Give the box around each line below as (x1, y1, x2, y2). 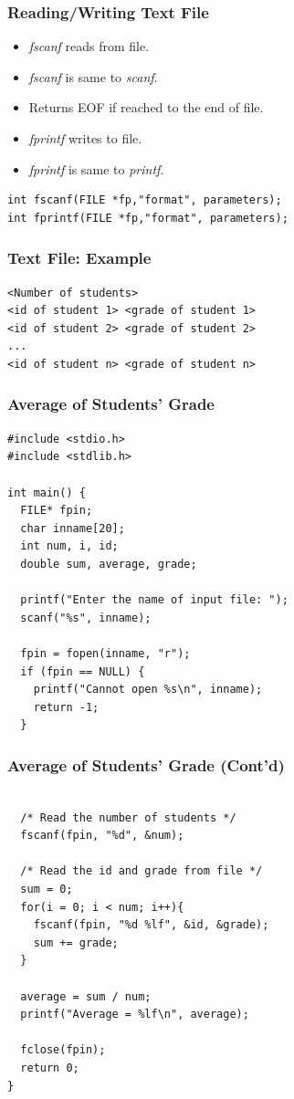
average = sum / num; (20, 989, 152, 1003)
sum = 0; (20, 883, 73, 896)
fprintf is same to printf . (28, 159, 164, 178)
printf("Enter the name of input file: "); (20, 593, 289, 607)
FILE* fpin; (20, 504, 93, 518)
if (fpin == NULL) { (20, 665, 145, 678)
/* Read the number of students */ (20, 811, 236, 824)
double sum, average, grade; (20, 557, 197, 570)
